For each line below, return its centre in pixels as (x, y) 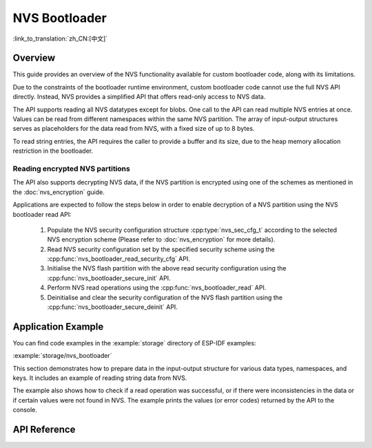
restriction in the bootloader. (53, 151)
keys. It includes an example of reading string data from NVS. (100, 378)
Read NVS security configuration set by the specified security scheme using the (161, 249)
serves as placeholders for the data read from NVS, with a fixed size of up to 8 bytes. (134, 129)
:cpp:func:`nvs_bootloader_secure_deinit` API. (113, 307)
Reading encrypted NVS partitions (71, 169)
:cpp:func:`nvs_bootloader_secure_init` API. (109, 278)
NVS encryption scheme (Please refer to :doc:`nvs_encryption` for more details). (161, 239)
